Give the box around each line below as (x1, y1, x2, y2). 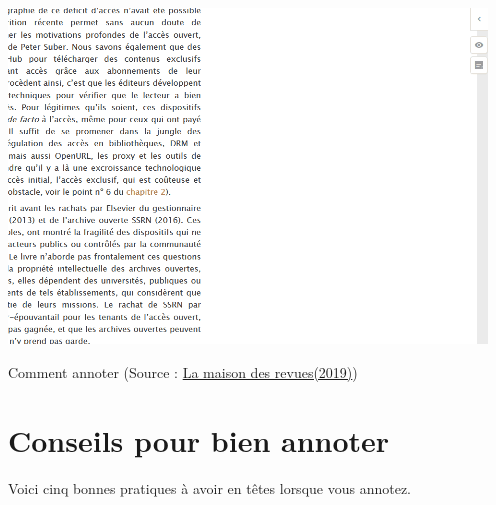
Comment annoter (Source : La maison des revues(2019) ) (8, 361, 358, 382)
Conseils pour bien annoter (8, 420, 390, 461)
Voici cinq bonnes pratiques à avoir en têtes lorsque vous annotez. (8, 478, 411, 499)
